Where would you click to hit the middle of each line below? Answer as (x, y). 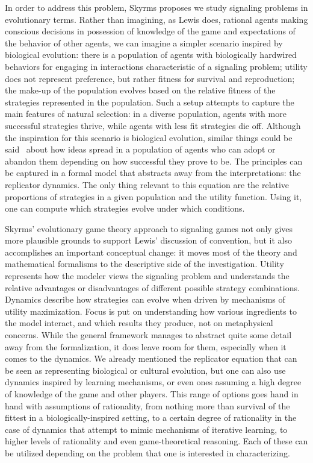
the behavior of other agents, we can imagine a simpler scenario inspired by (144, 43)
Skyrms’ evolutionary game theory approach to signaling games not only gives (149, 228)
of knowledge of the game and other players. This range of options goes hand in (152, 394)
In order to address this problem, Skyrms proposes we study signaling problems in (156, 7)
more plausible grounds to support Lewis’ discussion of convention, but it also (148, 240)
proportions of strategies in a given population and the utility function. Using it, (153, 196)
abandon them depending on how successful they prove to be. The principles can (154, 161)
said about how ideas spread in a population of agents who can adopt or (140, 149)
